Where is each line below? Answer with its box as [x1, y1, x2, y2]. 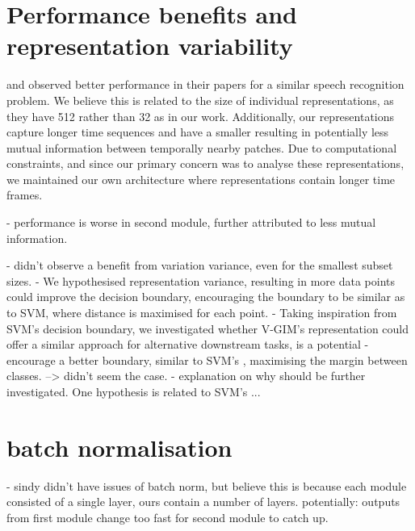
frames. [6, 186, 43, 203]
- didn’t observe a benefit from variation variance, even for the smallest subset [6, 257, 393, 274]
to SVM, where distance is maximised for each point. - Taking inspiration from [6, 304, 397, 321]
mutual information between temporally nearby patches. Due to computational [6, 139, 397, 156]
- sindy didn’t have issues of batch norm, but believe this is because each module [6, 477, 407, 494]
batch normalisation [6, 430, 233, 463]
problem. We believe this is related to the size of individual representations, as [6, 91, 394, 108]
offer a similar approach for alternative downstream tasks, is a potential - [6, 336, 369, 353]
